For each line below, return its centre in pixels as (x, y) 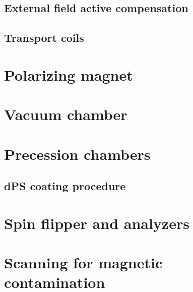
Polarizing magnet (69, 74)
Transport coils (44, 38)
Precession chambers (77, 154)
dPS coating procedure (65, 186)
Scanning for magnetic (83, 262)
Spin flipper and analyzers (97, 223)
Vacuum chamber (66, 114)
